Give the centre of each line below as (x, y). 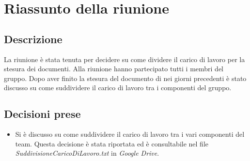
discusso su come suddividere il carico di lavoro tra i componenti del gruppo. (118, 88)
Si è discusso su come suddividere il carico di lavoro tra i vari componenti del (130, 134)
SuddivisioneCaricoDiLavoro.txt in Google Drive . (87, 153)
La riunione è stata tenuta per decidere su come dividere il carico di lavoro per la (125, 59)
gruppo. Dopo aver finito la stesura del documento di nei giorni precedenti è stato (125, 78)
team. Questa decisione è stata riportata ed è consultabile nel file (112, 143)
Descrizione (33, 39)
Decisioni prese (42, 114)
